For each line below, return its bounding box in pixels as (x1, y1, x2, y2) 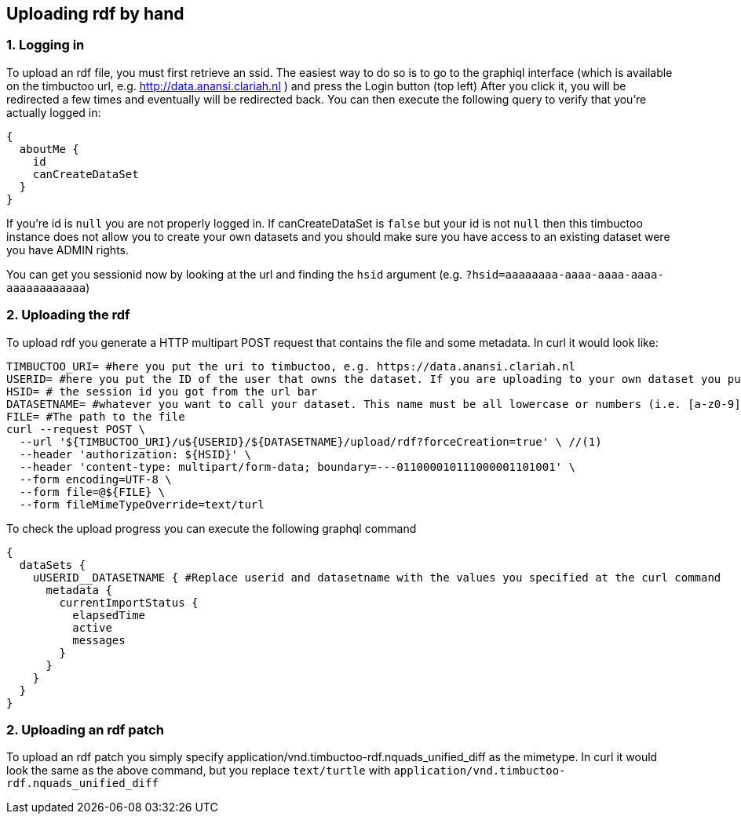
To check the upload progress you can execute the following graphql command (6, 521, 417, 535)
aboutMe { (19, 142, 79, 155)
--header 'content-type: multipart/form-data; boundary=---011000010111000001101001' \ (19, 460, 575, 473)
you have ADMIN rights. (6, 242, 130, 257)
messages (72, 633, 126, 647)
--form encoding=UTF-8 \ (19, 472, 172, 486)
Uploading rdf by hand (6, 4, 184, 24)
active (72, 621, 112, 634)
